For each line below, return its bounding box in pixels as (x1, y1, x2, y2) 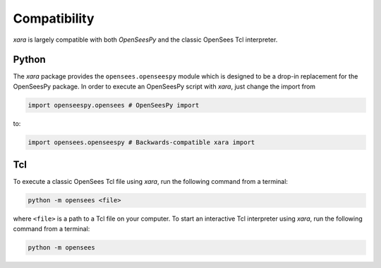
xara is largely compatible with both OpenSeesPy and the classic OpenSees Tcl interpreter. (13, 35, 278, 44)
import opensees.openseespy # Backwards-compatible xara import (28, 138, 255, 146)
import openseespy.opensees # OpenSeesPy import (28, 101, 200, 109)
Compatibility (13, 11, 95, 26)
